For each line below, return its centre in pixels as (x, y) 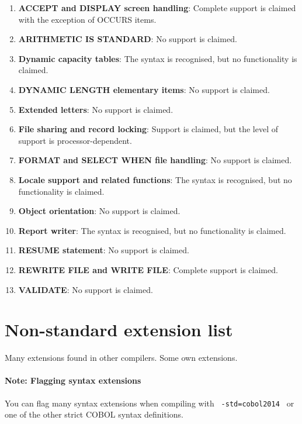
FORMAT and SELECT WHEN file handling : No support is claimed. (155, 160)
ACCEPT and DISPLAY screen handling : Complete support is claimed (157, 8)
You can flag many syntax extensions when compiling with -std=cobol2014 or (150, 403)
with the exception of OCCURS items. (87, 19)
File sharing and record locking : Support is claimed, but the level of (148, 129)
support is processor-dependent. (75, 140)
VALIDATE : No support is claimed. (86, 289)
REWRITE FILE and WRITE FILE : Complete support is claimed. (148, 269)
